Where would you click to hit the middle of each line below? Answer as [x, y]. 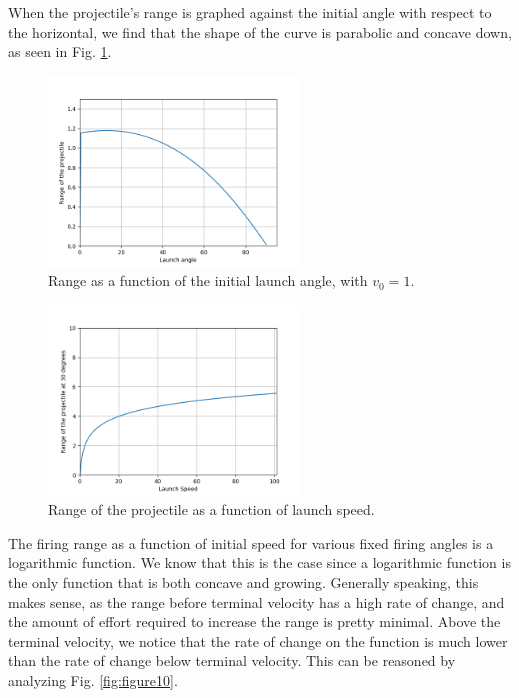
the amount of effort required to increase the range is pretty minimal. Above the [254, 621]
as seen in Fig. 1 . [60, 51]
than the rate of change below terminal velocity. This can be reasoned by [232, 660]
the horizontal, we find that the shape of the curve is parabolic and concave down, [260, 31]
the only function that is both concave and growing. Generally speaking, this [243, 581]
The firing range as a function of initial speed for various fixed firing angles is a [251, 542]
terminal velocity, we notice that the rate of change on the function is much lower [258, 640]
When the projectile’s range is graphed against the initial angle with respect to [250, 12]
